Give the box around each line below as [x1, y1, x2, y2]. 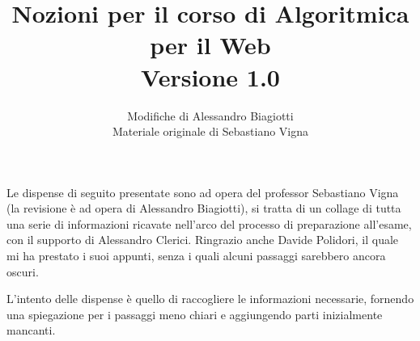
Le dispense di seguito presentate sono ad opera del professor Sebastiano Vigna [6, 183, 399, 200]
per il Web [150, 28, 271, 61]
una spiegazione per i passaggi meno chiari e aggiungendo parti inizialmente [6, 305, 383, 322]
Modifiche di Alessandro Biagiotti [127, 107, 294, 124]
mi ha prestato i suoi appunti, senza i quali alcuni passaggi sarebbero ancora [6, 247, 386, 264]
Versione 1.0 [141, 60, 280, 93]
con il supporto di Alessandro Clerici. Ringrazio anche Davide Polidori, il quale [6, 231, 399, 248]
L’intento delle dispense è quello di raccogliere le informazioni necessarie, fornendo [6, 290, 414, 307]
